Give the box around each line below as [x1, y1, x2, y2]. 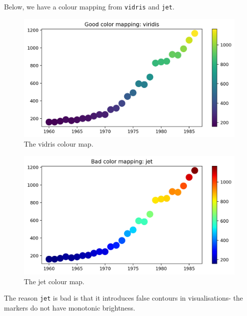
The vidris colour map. [24, 139, 93, 149]
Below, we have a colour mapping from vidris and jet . [4, 1, 174, 11]
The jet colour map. [24, 276, 84, 286]
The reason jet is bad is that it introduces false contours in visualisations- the [4, 293, 243, 303]
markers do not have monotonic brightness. [4, 302, 136, 313]
